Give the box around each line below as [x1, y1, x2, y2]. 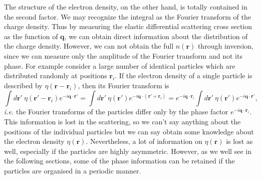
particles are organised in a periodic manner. [4, 165, 141, 175]
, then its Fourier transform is [78, 80, 169, 90]
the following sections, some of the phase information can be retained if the [4, 155, 235, 166]
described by [4, 80, 43, 90]
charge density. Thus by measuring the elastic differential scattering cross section [4, 21, 252, 32]
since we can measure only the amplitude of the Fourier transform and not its [4, 50, 242, 61]
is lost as [226, 136, 253, 146]
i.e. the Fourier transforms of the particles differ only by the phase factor [4, 106, 228, 117]
